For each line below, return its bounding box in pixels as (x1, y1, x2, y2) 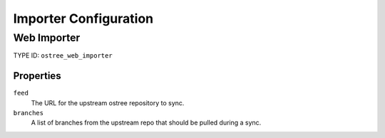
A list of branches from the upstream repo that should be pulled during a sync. (31, 118, 262, 127)
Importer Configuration (13, 11, 154, 26)
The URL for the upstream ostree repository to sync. (31, 98, 185, 107)
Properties (13, 70, 61, 82)
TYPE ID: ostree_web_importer (13, 51, 113, 60)
